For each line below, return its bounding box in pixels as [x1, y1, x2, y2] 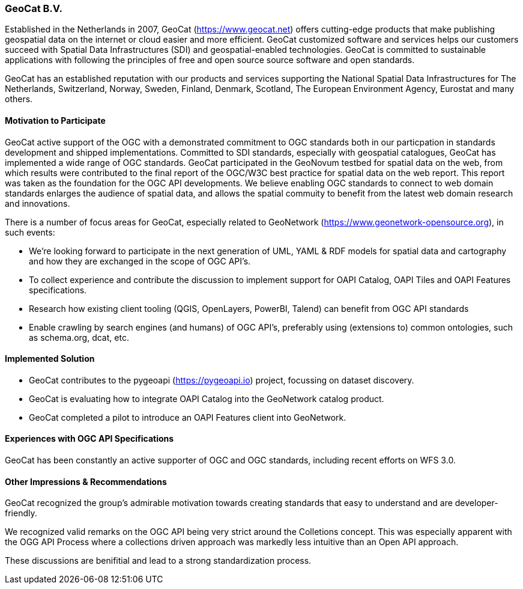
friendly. [5, 508, 37, 519]
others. [5, 94, 33, 105]
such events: [5, 227, 55, 237]
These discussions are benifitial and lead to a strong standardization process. [5, 555, 312, 566]
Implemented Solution [5, 353, 95, 364]
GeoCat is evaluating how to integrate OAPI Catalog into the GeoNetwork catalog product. [29, 393, 384, 404]
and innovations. [5, 198, 70, 209]
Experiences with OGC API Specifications [5, 433, 174, 444]
